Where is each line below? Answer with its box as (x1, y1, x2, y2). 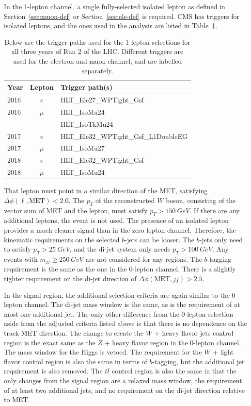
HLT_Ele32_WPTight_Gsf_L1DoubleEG (60, 131, 188, 141)
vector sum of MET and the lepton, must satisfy (4, 205, 148, 215)
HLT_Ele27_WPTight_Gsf (60, 95, 144, 104)
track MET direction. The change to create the (4, 327, 144, 338)
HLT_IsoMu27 (60, 143, 105, 153)
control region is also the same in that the (112, 366, 236, 376)
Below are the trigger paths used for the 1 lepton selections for (4, 36, 190, 47)
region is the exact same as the (4, 337, 95, 347)
